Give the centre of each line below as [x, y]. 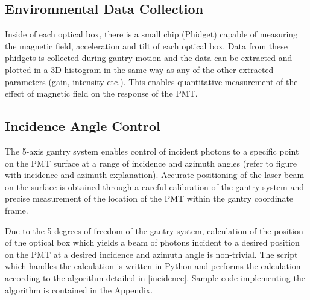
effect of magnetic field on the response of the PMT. [101, 93]
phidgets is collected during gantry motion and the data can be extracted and [149, 58]
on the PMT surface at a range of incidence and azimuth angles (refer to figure [151, 163]
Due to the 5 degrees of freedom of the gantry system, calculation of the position [154, 230]
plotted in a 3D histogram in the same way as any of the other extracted [139, 69]
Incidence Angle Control [83, 126]
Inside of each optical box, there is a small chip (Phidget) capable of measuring [151, 34]
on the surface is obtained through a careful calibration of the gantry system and [154, 186]
